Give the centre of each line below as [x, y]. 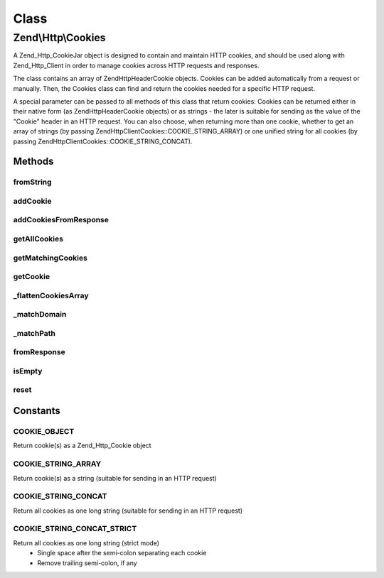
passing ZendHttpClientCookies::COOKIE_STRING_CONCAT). [103, 141]
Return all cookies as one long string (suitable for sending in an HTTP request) [128, 511]
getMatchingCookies [50, 258]
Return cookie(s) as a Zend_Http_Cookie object [82, 446]
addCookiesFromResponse [61, 220]
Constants [37, 411]
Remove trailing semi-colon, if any [87, 563]
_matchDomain [40, 315]
